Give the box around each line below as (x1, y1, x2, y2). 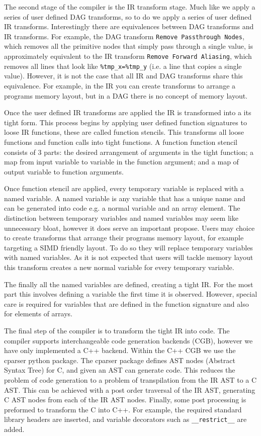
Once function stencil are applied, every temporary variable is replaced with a (4, 183, 244, 194)
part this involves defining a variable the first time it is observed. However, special (4, 289, 257, 299)
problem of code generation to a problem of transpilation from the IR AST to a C (4, 374, 257, 385)
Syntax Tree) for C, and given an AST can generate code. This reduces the (4, 365, 235, 375)
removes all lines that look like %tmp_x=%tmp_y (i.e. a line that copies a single (4, 60, 242, 71)
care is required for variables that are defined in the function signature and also (4, 298, 249, 309)
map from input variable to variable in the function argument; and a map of (4, 156, 239, 167)
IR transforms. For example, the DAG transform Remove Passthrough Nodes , (4, 31, 244, 41)
